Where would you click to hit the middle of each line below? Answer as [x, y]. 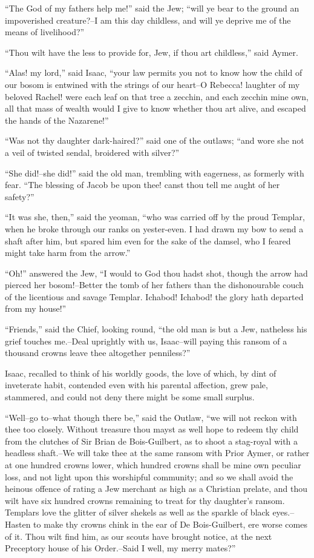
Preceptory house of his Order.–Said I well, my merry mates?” [120, 548]
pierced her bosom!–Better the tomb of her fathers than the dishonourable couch [154, 285]
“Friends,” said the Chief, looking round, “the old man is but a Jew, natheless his [156, 329]
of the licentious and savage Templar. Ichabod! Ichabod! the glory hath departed [154, 296]
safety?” [20, 196]
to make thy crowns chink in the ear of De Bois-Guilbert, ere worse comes [170, 524]
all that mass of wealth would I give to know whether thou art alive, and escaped [155, 108]
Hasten [18, 524]
